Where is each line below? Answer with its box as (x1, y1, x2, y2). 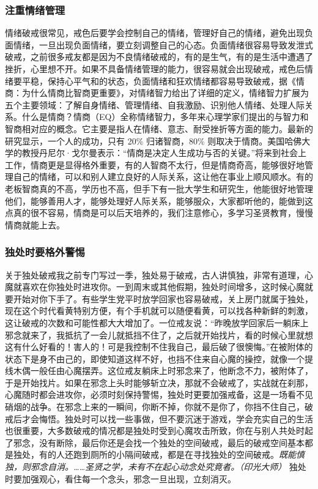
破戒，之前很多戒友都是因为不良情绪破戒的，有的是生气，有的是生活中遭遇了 (5, 50, 313, 63)
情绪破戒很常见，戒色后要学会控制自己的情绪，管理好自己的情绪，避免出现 (5, 26, 305, 39)
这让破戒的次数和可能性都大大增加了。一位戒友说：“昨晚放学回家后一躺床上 (5, 316, 309, 329)
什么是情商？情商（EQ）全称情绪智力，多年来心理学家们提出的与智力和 (21, 110, 309, 123)
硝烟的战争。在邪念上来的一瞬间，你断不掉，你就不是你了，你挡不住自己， (5, 400, 305, 413)
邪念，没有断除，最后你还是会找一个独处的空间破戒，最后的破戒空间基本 (13, 436, 305, 449)
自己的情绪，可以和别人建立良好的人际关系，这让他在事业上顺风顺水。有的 (13, 170, 313, 183)
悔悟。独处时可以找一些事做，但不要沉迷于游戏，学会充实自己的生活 (39, 412, 313, 425)
